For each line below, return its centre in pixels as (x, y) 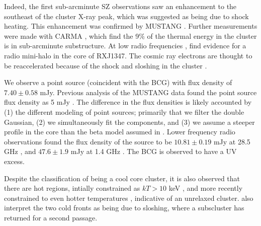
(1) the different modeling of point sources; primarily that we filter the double (124, 111)
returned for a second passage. (51, 217)
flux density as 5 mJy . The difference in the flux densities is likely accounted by (128, 102)
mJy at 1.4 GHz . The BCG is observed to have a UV (154, 151)
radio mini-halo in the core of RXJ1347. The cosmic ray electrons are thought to (128, 55)
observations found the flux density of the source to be (88, 141)
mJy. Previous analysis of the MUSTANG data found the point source (148, 92)
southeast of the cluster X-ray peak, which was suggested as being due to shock (126, 16)
